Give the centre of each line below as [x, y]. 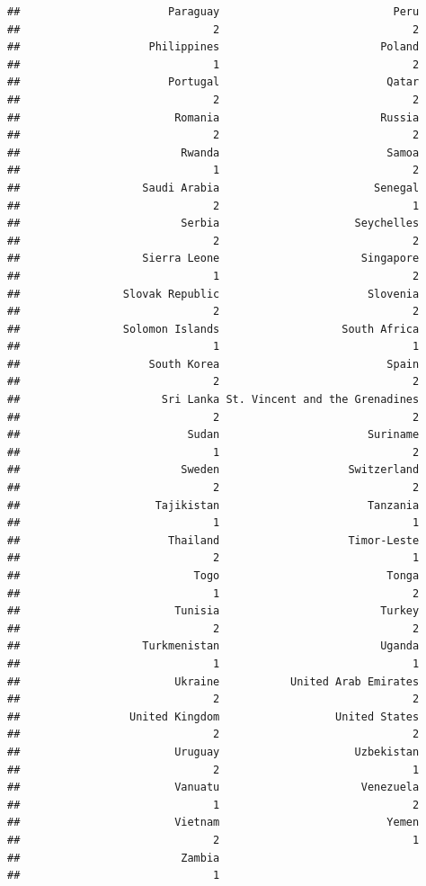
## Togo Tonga [213, 576]
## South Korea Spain [213, 364]
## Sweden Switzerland [213, 470]
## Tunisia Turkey [213, 611]
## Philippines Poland [213, 47]
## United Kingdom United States [213, 716]
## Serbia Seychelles [213, 224]
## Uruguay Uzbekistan [213, 752]
